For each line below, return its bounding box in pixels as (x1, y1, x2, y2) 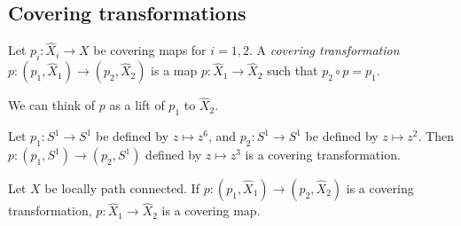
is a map (151, 61, 198, 80)
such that (267, 61, 318, 80)
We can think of (8, 96, 96, 114)
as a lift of (109, 96, 165, 114)
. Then (418, 127, 454, 145)
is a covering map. (161, 201, 261, 220)
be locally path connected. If (44, 179, 199, 198)
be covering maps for (93, 41, 207, 59)
